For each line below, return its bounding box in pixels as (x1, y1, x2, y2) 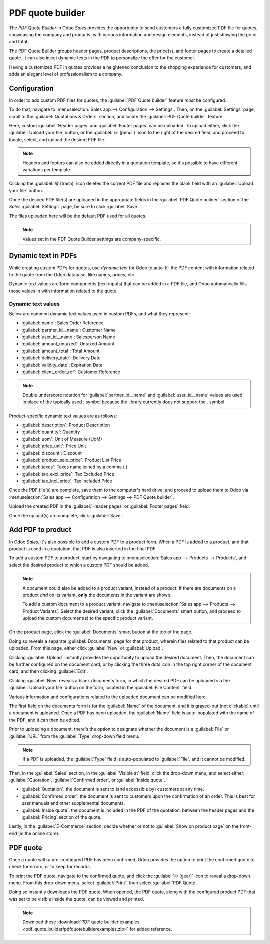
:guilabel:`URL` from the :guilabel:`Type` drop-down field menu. (9, 733, 140, 739)
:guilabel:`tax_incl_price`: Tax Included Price (21, 478, 112, 484)
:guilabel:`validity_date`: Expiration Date (21, 362, 103, 368)
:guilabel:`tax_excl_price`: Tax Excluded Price (21, 471, 115, 477)
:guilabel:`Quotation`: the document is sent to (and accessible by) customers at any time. (21, 786, 204, 792)
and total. (9, 39, 29, 45)
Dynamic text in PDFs (9, 251, 77, 260)
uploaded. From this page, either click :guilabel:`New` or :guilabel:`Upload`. (9, 645, 163, 651)
